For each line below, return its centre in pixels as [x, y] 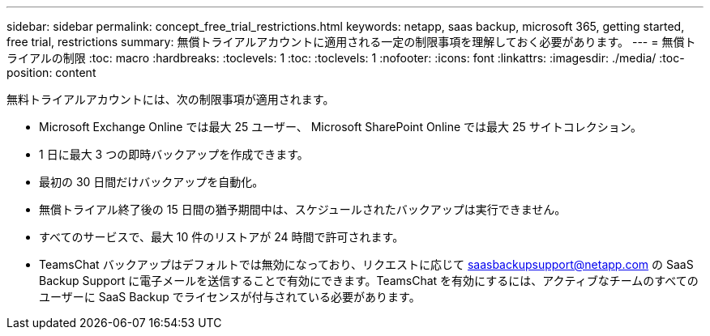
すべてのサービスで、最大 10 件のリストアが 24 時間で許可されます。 [222, 237]
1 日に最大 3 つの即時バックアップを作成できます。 [174, 154]
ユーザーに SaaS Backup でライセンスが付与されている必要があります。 [230, 297]
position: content [51, 72]
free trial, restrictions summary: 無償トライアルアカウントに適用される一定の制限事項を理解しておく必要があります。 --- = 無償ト [351, 42]
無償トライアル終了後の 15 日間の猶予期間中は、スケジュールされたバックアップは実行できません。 [303, 209]
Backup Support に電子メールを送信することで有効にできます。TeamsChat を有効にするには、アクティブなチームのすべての [369, 281]
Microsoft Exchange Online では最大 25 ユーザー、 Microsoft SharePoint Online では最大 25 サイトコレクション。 [340, 127]
